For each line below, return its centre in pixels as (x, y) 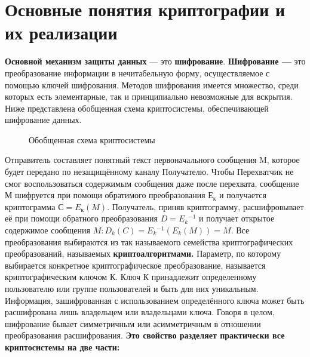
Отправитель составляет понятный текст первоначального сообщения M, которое (152, 160)
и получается (243, 195)
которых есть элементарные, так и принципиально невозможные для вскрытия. (149, 96)
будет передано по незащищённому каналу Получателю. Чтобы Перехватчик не (149, 172)
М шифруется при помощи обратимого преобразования (105, 195)
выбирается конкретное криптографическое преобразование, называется (135, 265)
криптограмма (30, 206)
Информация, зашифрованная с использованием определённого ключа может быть (155, 300)
